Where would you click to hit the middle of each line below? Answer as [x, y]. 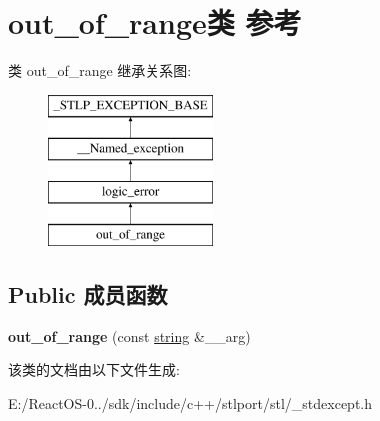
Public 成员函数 [88, 293]
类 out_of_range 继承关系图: [100, 70]
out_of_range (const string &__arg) [129, 335]
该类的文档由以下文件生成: [94, 369]
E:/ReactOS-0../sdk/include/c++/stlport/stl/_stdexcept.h [190, 402]
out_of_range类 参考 [155, 22]
